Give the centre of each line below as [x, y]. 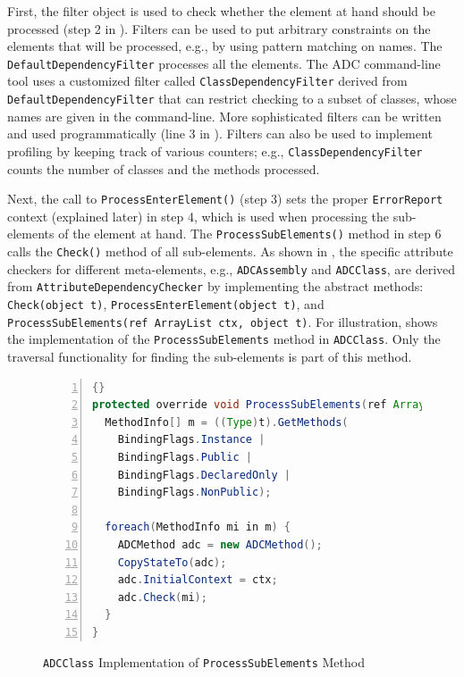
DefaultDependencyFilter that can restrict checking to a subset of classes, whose [232, 99]
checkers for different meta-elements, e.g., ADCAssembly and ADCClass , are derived [232, 268]
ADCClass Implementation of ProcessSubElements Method [204, 661]
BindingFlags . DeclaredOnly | [204, 475]
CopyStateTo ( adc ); [172, 562]
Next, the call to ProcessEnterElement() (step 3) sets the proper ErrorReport [225, 199]
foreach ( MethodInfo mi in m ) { [198, 527]
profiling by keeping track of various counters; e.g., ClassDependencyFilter [215, 150]
